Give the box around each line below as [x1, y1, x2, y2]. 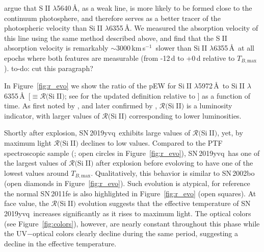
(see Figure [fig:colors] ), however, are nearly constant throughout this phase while [4, 218, 260, 228]
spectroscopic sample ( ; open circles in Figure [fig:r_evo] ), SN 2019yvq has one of [4, 147, 260, 158]
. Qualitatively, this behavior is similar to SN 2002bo [91, 167, 255, 178]
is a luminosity [186, 100, 232, 111]
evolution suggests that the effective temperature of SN [78, 198, 251, 209]
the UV [4, 228, 28, 239]
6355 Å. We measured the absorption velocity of [109, 22, 258, 33]
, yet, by [217, 127, 243, 138]
